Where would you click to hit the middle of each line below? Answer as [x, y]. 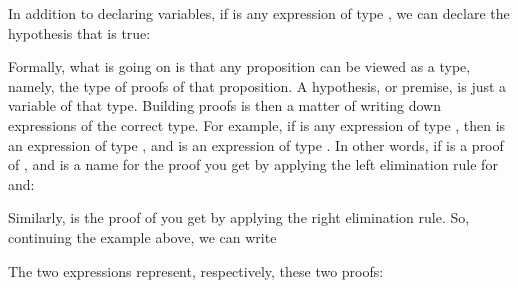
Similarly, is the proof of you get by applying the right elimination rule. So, [239, 217]
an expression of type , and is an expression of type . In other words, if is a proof [256, 144]
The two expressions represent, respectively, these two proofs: [196, 270]
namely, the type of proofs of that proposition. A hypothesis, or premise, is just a [257, 85]
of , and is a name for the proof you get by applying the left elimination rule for [253, 164]
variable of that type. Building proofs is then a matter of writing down [224, 105]
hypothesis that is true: [79, 32]
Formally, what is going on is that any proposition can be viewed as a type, [239, 66]
